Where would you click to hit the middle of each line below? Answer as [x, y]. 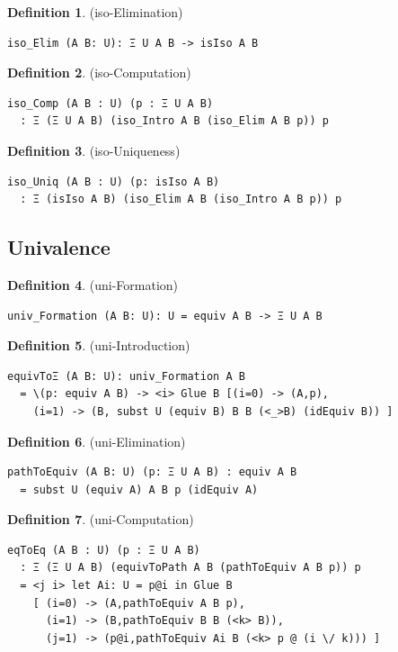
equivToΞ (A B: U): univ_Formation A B [126, 376]
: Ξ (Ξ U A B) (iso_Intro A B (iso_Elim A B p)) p [174, 121]
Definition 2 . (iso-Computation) [99, 72]
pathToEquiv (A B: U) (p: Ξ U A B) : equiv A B [152, 472]
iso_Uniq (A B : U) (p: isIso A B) [114, 181]
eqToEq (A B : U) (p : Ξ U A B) [104, 550]
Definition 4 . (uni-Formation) [93, 284]
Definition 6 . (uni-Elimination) [97, 441]
